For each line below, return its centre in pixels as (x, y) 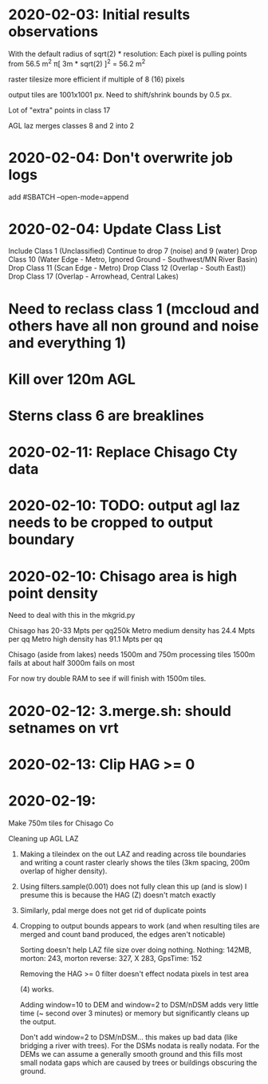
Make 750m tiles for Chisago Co (61, 823)
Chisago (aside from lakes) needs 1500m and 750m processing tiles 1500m (132, 655)
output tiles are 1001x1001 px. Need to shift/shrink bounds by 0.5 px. (120, 94)
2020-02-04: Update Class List (115, 229)
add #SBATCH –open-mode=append (69, 196)
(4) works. (37, 989)
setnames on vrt (64, 728)
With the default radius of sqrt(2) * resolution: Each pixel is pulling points (128, 53)
